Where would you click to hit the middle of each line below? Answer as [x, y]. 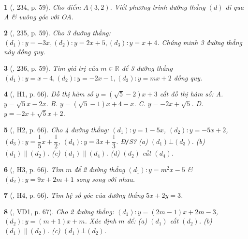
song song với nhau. [106, 179]
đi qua [235, 7]
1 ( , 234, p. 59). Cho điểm [43, 7]
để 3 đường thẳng [147, 68]
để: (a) [137, 221]
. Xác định [101, 221]
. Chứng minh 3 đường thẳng [200, 42]
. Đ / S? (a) [132, 141]
